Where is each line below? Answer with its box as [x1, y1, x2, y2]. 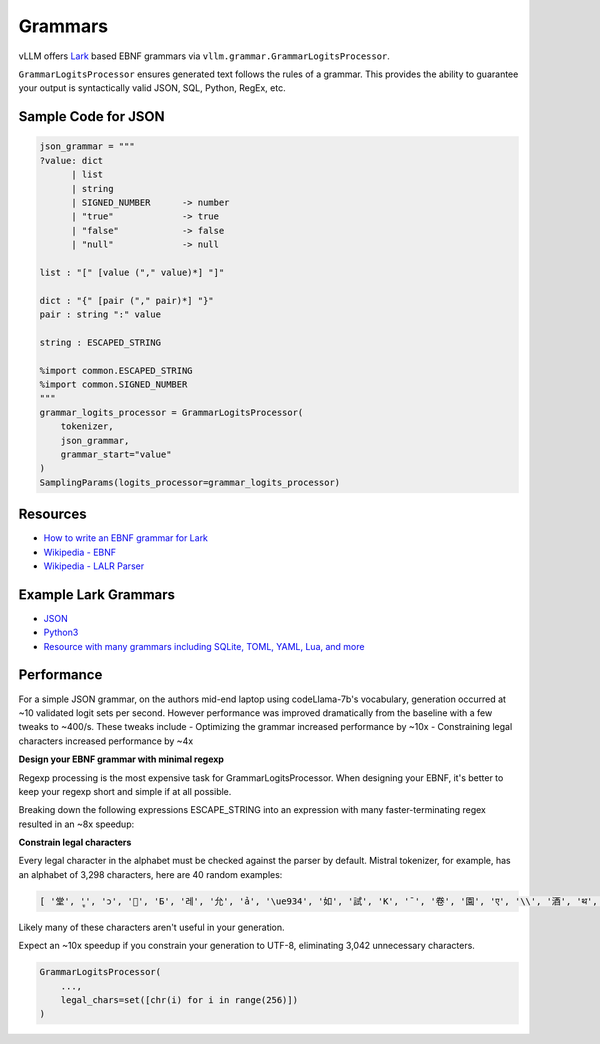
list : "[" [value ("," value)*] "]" [39, 266, 225, 278]
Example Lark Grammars [18, 586, 175, 603]
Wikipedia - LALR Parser [43, 560, 145, 572]
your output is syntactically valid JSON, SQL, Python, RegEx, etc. [18, 82, 286, 94]
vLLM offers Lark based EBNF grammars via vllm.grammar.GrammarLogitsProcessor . [18, 50, 390, 62]
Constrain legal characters [18, 836, 132, 849]
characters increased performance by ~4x [18, 735, 194, 747]
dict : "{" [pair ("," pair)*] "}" [39, 295, 214, 306]
